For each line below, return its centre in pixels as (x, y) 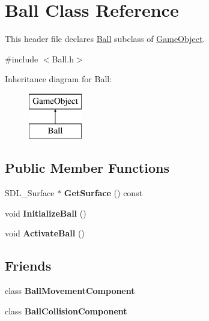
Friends (28, 265)
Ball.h (63, 58)
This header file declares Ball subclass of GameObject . (105, 39)
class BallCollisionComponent (66, 310)
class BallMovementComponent (70, 291)
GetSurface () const (103, 193)
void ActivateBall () (45, 233)
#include (22, 58)
